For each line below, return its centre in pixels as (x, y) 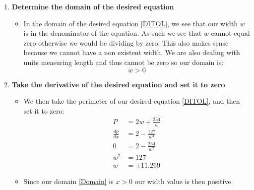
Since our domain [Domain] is (68, 181)
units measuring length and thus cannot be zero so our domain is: (124, 62)
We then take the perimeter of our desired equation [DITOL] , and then (132, 101)
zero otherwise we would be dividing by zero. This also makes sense (126, 42)
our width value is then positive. (184, 181)
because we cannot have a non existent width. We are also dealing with (132, 52)
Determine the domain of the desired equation (93, 6)
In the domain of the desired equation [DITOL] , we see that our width (131, 23)
